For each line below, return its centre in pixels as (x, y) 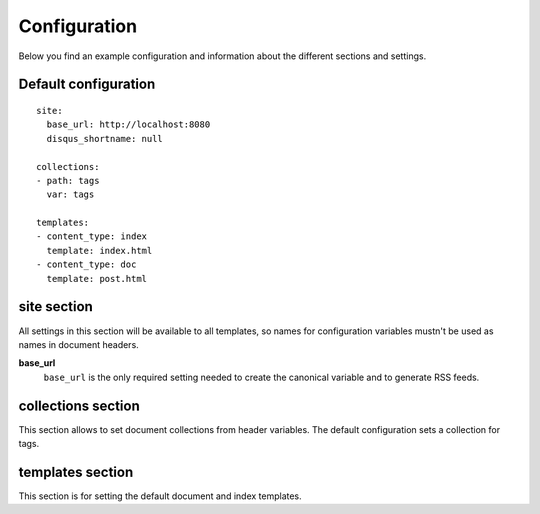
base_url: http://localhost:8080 (128, 124)
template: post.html (97, 278)
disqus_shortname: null (105, 138)
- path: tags (68, 180)
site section (56, 306)
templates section (76, 471)
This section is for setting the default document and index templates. (160, 496)
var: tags (70, 194)
